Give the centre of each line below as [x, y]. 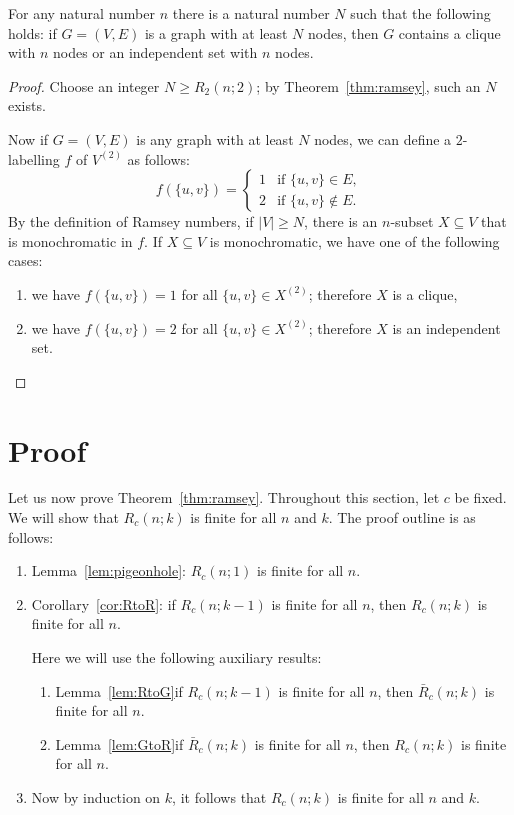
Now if [28, 138]
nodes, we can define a [383, 138]
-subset [412, 221]
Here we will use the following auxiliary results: [176, 657]
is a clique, [425, 293]
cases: [25, 260]
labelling [34, 158]
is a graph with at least [216, 32]
